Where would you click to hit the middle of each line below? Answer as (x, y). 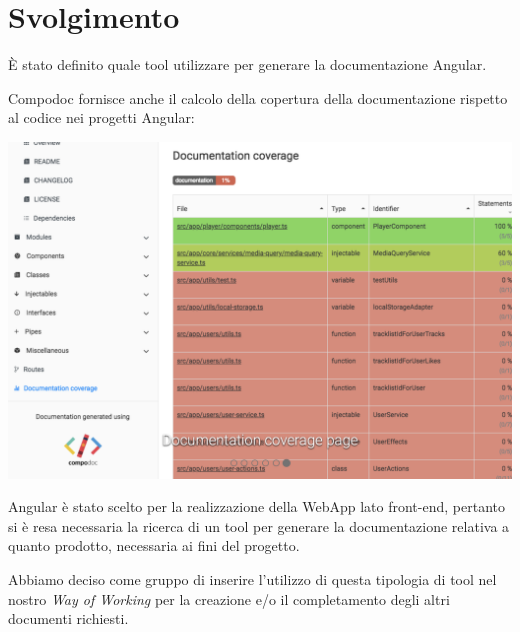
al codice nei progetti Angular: (101, 117)
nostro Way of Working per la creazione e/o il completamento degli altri (229, 598)
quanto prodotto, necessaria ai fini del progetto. (154, 545)
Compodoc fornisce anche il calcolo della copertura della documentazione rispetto (258, 97)
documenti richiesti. (68, 618)
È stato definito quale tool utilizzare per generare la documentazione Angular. (247, 64)
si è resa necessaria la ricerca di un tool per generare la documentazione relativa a (259, 525)
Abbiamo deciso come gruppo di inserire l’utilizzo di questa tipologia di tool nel (252, 578)
